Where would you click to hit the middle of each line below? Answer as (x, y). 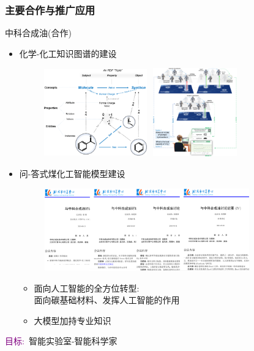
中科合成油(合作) (38, 33)
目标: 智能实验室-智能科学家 (61, 341)
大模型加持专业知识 (73, 320)
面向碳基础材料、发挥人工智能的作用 (107, 300)
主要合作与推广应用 (50, 9)
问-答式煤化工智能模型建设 (72, 173)
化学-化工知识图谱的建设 (68, 53)
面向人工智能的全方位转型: (87, 288)
